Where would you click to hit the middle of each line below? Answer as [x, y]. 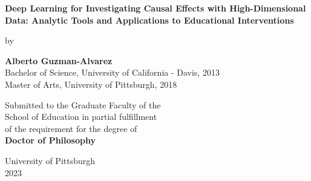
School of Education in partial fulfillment [81, 117]
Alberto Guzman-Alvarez [59, 60]
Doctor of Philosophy [50, 140]
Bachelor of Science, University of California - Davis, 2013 [112, 72]
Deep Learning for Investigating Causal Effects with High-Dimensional [155, 8]
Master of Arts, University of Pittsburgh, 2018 [91, 84]
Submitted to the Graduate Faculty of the [83, 104]
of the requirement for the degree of [71, 128]
